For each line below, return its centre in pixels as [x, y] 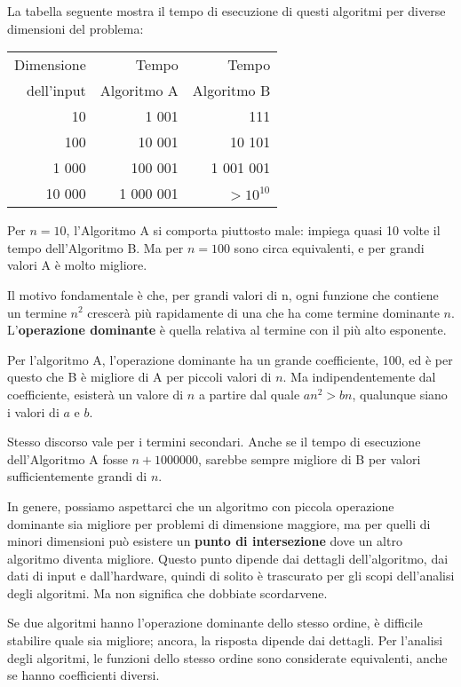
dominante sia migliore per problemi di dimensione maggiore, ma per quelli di [219, 523]
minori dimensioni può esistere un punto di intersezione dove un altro [205, 541]
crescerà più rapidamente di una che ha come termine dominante [263, 312]
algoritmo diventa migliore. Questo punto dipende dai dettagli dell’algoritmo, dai [228, 558]
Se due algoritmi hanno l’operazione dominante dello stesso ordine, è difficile [215, 623]
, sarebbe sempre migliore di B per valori [310, 458]
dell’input [56, 91]
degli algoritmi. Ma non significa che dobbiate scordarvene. [167, 592]
